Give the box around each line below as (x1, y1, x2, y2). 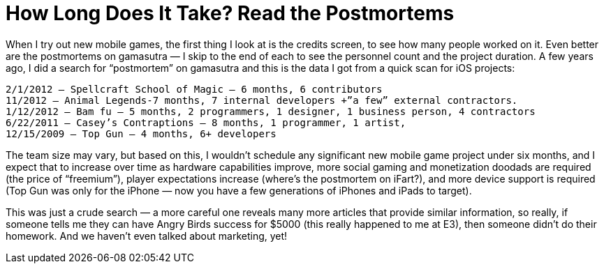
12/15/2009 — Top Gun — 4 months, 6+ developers (6, 128, 277, 139)
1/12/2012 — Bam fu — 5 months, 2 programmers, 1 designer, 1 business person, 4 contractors (6, 105, 536, 117)
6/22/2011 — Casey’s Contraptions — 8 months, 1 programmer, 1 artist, (6, 116, 406, 128)
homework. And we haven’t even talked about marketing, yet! (6, 229, 288, 242)
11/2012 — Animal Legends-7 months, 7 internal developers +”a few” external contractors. (6, 94, 518, 106)
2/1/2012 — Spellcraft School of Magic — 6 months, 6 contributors (6, 83, 383, 95)
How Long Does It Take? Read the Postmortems (6, 1, 455, 25)
